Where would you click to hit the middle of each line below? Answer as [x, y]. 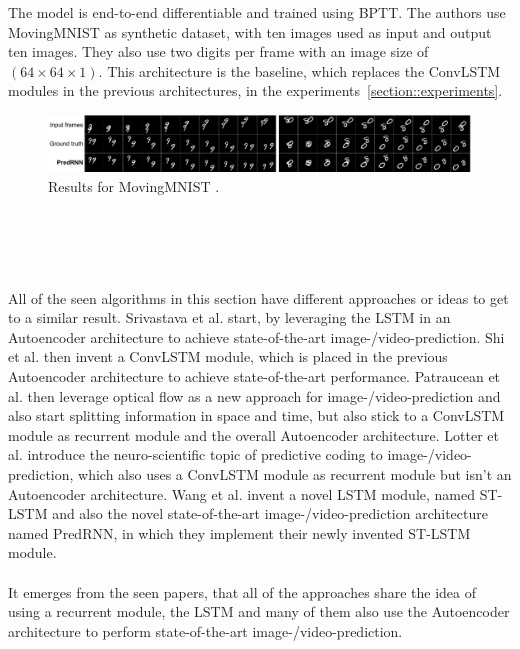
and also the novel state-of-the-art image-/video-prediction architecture [270, 513]
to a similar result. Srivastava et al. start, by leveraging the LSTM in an [229, 317]
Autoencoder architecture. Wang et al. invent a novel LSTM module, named [241, 493]
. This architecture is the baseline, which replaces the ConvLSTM [299, 70]
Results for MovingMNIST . [134, 185]
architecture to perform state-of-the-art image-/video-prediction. [205, 630]
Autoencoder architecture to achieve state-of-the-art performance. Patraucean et [254, 376]
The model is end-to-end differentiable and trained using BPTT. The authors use [257, 12]
